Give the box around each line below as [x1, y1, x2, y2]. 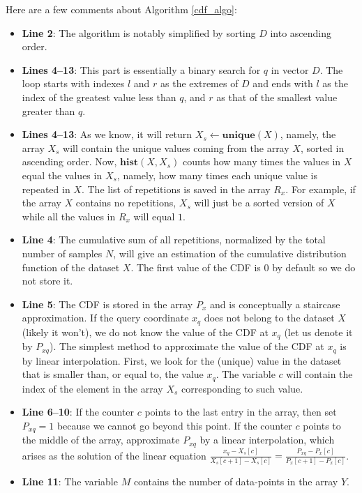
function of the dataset [22, 259, 120, 274]
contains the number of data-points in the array [133, 473, 338, 488]
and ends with [252, 76, 313, 91]
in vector [271, 62, 309, 77]
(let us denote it [284, 324, 353, 339]
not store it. [22, 273, 73, 288]
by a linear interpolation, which [199, 432, 335, 447]
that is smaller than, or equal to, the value [22, 367, 204, 381]
